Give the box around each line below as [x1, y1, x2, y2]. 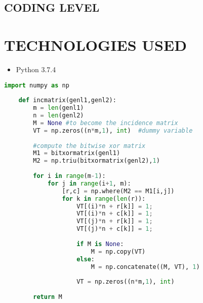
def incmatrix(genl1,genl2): [18, 97, 116, 104]
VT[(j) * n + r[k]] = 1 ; [76, 218, 153, 225]
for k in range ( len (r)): [62, 195, 146, 202]
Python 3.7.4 [16, 64, 56, 74]
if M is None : [76, 240, 124, 248]
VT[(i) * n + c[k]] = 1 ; [76, 210, 153, 218]
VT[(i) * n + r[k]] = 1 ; [76, 202, 153, 210]
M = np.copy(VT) [91, 248, 146, 255]
